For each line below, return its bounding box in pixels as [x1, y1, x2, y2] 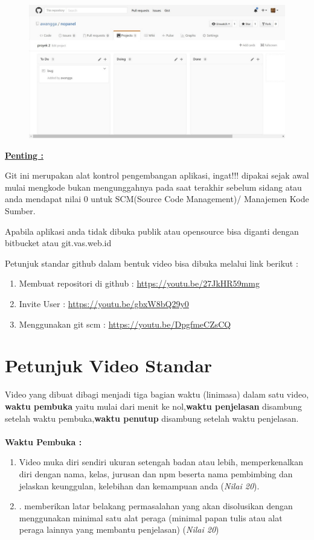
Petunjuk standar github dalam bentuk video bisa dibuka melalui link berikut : [5, 256, 298, 269]
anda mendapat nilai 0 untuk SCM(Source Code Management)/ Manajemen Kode [5, 192, 309, 205]
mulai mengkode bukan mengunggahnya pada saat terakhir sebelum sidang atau [5, 180, 302, 193]
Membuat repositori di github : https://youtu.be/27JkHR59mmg [19, 277, 260, 290]
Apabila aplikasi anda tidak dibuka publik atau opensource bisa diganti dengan [5, 224, 299, 237]
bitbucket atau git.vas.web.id [5, 237, 112, 249]
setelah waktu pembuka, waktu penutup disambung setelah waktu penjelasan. [5, 411, 299, 424]
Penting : [5, 148, 43, 161]
